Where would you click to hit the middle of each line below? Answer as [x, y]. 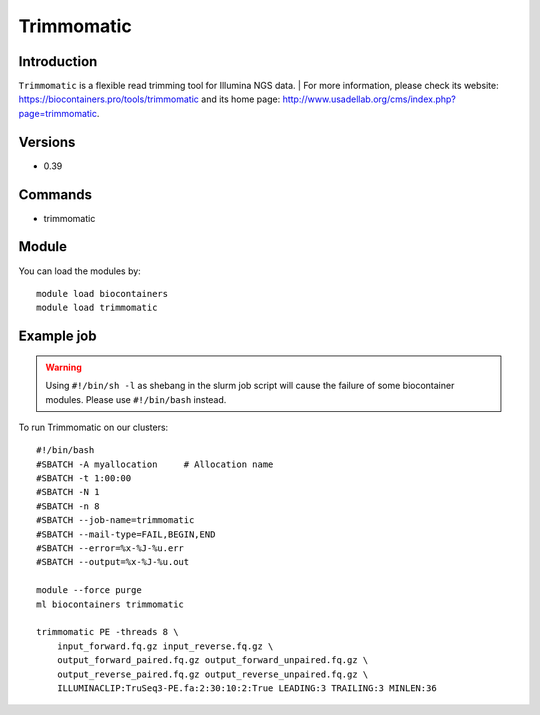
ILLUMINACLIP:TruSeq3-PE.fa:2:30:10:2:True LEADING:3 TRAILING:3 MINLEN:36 [246, 688]
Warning [63, 367]
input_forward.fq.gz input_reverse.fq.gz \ [165, 646]
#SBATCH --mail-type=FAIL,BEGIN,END [126, 534]
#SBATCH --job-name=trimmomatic [115, 520]
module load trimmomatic [97, 308]
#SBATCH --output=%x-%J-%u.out [113, 562]
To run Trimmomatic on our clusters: [93, 427]
